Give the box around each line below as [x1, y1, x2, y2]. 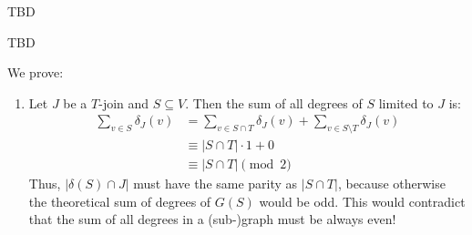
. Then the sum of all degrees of [185, 93, 363, 112]
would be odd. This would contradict [259, 191, 466, 210]
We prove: [7, 63, 64, 82]
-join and [98, 93, 149, 112]
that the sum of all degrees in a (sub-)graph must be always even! [28, 209, 396, 229]
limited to [378, 93, 434, 112]
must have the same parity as [133, 174, 298, 193]
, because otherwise [337, 174, 446, 193]
